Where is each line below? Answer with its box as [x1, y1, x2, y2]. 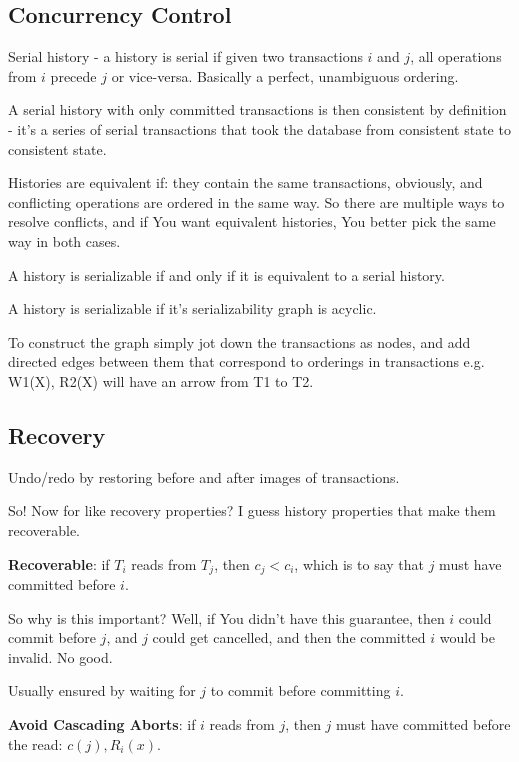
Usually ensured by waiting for [8, 680, 196, 701]
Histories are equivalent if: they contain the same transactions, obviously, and [8, 172, 483, 193]
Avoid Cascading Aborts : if [8, 713, 196, 734]
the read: [8, 733, 63, 754]
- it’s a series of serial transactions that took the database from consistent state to [8, 118, 511, 139]
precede [50, 65, 97, 86]
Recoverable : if [8, 553, 110, 574]
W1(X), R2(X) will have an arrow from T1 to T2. [8, 370, 314, 391]
